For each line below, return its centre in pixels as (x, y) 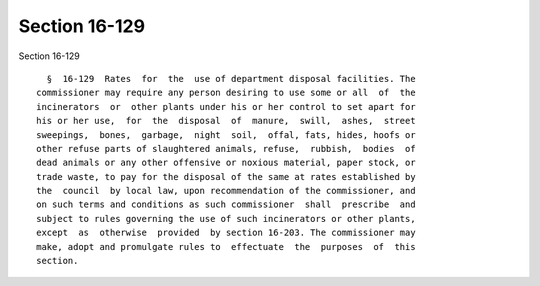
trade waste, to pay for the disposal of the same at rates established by (226, 176)
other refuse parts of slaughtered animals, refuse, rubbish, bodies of (226, 148)
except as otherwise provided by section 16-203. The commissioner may (226, 233)
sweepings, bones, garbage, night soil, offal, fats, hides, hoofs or (226, 134)
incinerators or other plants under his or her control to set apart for (226, 106)
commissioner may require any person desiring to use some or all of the (226, 93)
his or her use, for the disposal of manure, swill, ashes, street (226, 121)
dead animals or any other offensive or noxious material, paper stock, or (226, 163)
